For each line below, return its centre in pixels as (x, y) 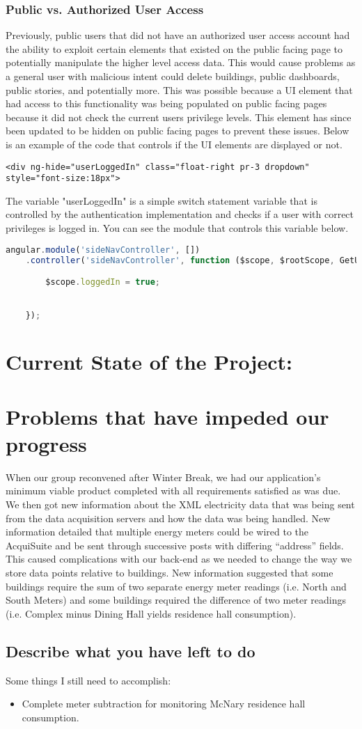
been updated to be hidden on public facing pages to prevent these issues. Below (178, 131)
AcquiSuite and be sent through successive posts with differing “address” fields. (175, 545)
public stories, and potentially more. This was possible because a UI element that (179, 89)
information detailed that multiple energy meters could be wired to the (157, 532)
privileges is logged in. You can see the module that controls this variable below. (177, 228)
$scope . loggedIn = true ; (103, 282)
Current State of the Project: (149, 362)
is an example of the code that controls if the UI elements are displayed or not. (174, 144)
